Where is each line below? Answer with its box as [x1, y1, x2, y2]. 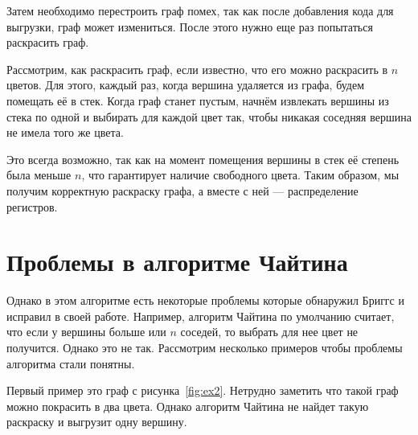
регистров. [6, 198, 58, 215]
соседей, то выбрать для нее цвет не [180, 323, 359, 340]
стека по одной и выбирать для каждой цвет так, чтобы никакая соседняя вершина [6, 108, 412, 125]
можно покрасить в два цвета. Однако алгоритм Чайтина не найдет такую [6, 397, 369, 414]
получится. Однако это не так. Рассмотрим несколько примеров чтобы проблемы [6, 339, 403, 356]
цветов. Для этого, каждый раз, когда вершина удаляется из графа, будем [6, 76, 365, 93]
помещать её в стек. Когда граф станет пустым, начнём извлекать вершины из [6, 92, 389, 109]
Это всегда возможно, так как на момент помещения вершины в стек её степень [6, 150, 400, 167]
